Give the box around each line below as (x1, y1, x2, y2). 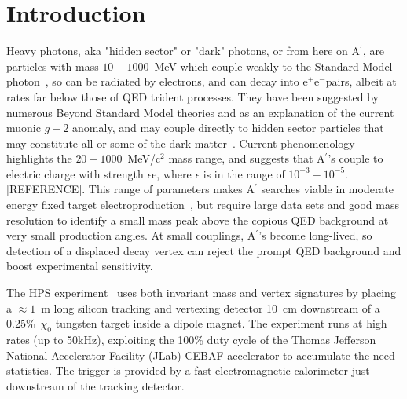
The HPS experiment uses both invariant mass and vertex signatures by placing (6, 284, 396, 301)
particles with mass (6, 57, 99, 74)
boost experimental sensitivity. (6, 258, 153, 274)
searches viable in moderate (261, 181, 394, 197)
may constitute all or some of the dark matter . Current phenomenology (6, 134, 355, 151)
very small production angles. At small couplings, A (6, 227, 256, 243)
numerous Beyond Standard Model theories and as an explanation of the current (6, 104, 394, 120)
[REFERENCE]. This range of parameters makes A (6, 181, 255, 197)
